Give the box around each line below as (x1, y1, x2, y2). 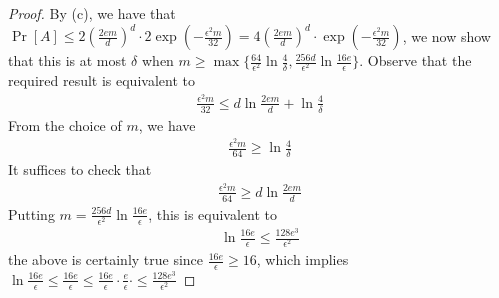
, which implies (256, 249, 349, 270)
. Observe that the (359, 50, 472, 71)
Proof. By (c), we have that (8, 3, 176, 23)
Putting (8, 203, 55, 224)
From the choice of (8, 114, 122, 135)
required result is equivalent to (8, 70, 195, 91)
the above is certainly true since (8, 249, 204, 270)
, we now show (402, 25, 491, 46)
